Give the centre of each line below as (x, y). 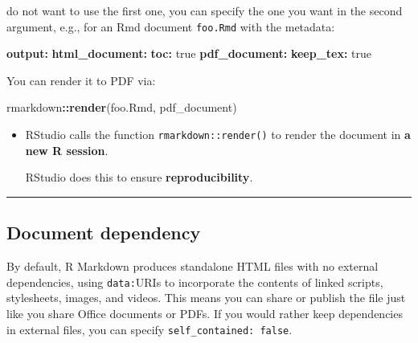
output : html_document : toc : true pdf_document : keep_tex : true (189, 53)
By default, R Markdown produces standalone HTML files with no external (193, 266)
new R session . (67, 150)
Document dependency (104, 233)
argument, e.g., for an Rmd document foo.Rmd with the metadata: (171, 26)
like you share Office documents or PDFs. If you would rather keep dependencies (205, 313)
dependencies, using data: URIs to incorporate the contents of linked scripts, (195, 282)
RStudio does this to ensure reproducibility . (139, 177)
